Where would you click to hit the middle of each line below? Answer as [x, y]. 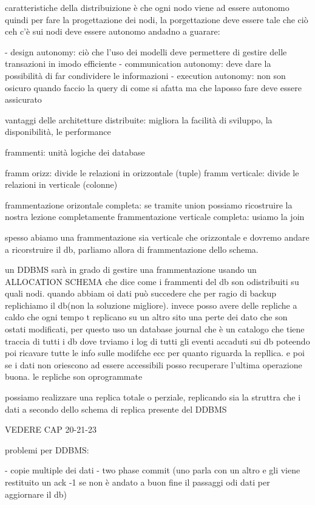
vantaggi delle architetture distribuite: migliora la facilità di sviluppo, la [139, 119]
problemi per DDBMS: [47, 449]
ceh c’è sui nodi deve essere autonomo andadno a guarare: [113, 31]
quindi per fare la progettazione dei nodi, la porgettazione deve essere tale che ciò [157, 19]
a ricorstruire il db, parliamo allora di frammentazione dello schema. [132, 249]
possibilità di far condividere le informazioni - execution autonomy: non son [145, 75]
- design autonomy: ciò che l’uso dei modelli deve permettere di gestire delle [146, 51]
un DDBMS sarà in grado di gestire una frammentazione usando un [131, 270]
